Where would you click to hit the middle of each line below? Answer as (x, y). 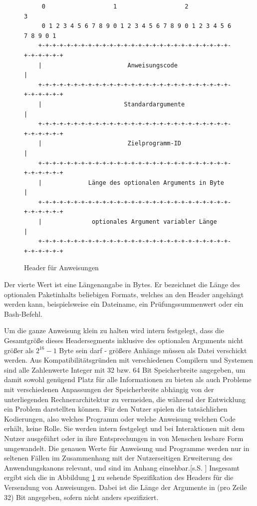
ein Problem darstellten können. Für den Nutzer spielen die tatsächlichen (116, 409)
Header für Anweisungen (61, 267)
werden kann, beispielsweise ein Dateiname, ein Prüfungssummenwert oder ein (124, 304)
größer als (19, 350)
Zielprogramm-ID (154, 144)
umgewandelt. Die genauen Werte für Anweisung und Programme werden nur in (127, 448)
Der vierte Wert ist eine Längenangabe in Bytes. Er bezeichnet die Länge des (122, 284)
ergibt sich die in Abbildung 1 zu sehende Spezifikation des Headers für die (119, 477)
